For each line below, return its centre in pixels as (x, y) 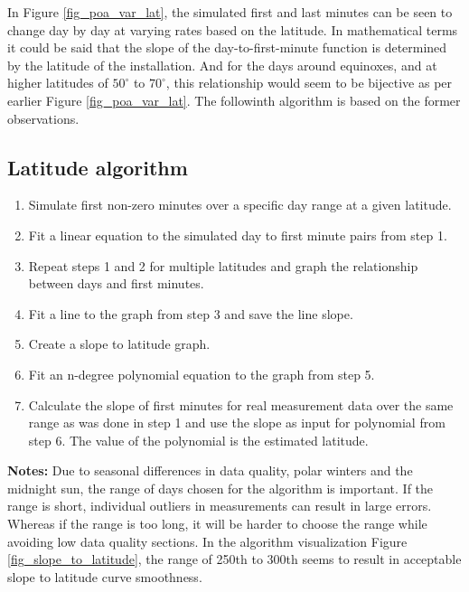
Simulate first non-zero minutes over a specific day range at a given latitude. (240, 205)
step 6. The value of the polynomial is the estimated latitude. (198, 440)
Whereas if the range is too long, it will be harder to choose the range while (217, 524)
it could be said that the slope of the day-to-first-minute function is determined (227, 47)
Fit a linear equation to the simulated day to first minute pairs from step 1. (238, 235)
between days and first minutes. (116, 283)
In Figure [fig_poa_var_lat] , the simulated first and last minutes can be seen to (230, 12)
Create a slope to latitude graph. (119, 344)
